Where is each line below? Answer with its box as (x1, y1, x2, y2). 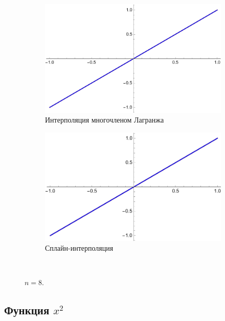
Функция (4, 302, 50, 318)
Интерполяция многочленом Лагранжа (45, 114, 164, 125)
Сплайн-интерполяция (45, 243, 114, 253)
